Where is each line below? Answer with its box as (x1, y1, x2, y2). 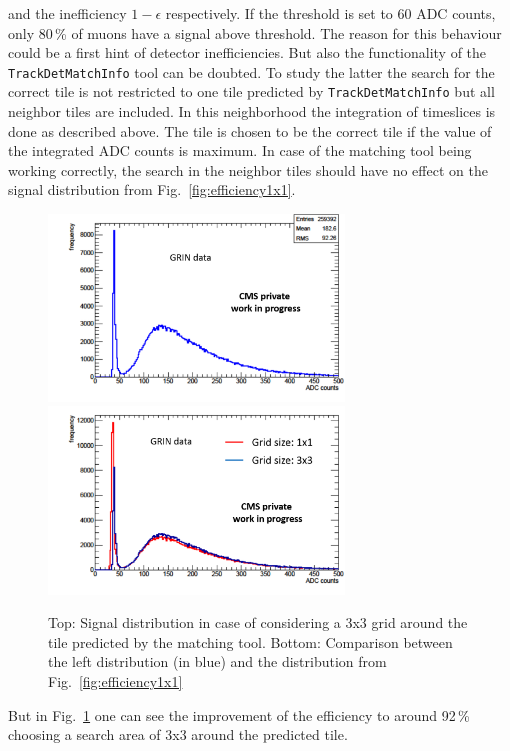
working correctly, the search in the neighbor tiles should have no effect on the (8, 159, 488, 180)
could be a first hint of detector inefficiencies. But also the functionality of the (8, 42, 487, 63)
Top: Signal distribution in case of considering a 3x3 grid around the (48, 612, 468, 633)
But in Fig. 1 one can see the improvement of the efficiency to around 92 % (8, 704, 470, 725)
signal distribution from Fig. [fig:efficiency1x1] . (8, 179, 296, 200)
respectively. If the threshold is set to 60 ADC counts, (165, 3, 496, 23)
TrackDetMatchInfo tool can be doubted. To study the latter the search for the (8, 61, 495, 82)
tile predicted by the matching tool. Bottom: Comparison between (48, 631, 453, 652)
